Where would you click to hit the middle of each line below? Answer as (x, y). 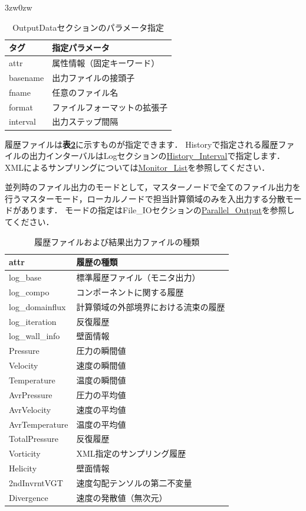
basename (27, 77)
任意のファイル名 (85, 92)
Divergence (29, 497)
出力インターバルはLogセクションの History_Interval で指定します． (157, 156)
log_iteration (33, 321)
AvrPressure (31, 394)
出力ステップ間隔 (85, 121)
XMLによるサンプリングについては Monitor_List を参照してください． (137, 167)
